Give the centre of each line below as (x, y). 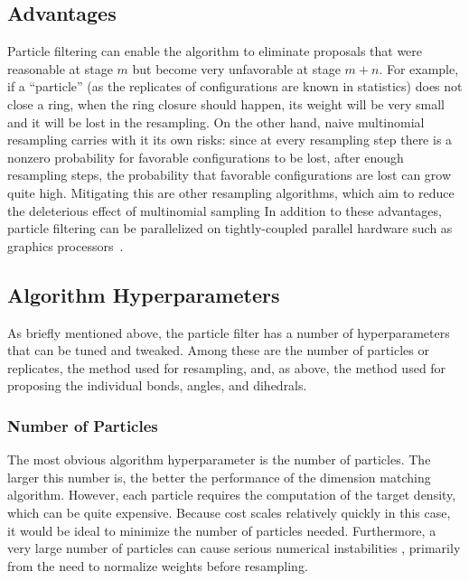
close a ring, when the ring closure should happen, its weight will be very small (226, 103)
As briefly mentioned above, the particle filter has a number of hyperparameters (229, 332)
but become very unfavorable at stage (236, 68)
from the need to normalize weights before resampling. (158, 565)
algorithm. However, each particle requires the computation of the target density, (232, 495)
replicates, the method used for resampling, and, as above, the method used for (227, 367)
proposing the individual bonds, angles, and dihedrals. (157, 385)
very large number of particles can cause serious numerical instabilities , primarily (234, 548)
